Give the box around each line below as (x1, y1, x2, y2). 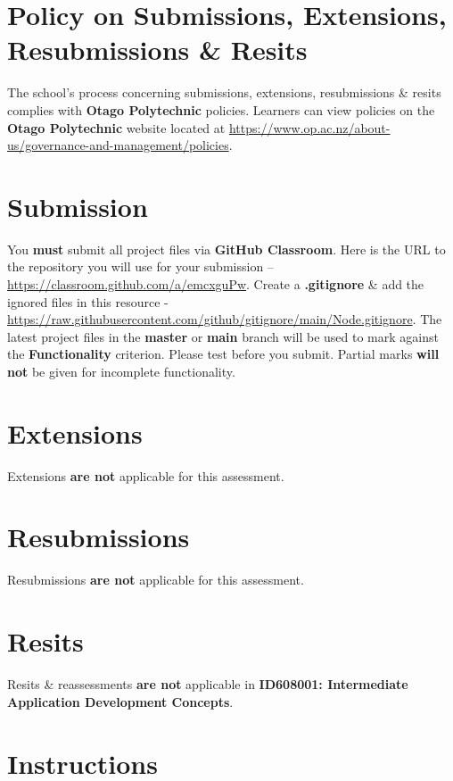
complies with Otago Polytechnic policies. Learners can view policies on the (7, 100, 435, 119)
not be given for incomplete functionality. (7, 361, 235, 380)
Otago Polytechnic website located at (7, 118, 226, 137)
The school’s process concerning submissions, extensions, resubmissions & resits (7, 83, 441, 102)
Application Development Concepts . (7, 692, 234, 710)
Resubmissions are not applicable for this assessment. (7, 570, 304, 589)
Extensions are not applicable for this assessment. (7, 466, 284, 485)
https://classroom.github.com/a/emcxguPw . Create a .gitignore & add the (7, 275, 424, 293)
